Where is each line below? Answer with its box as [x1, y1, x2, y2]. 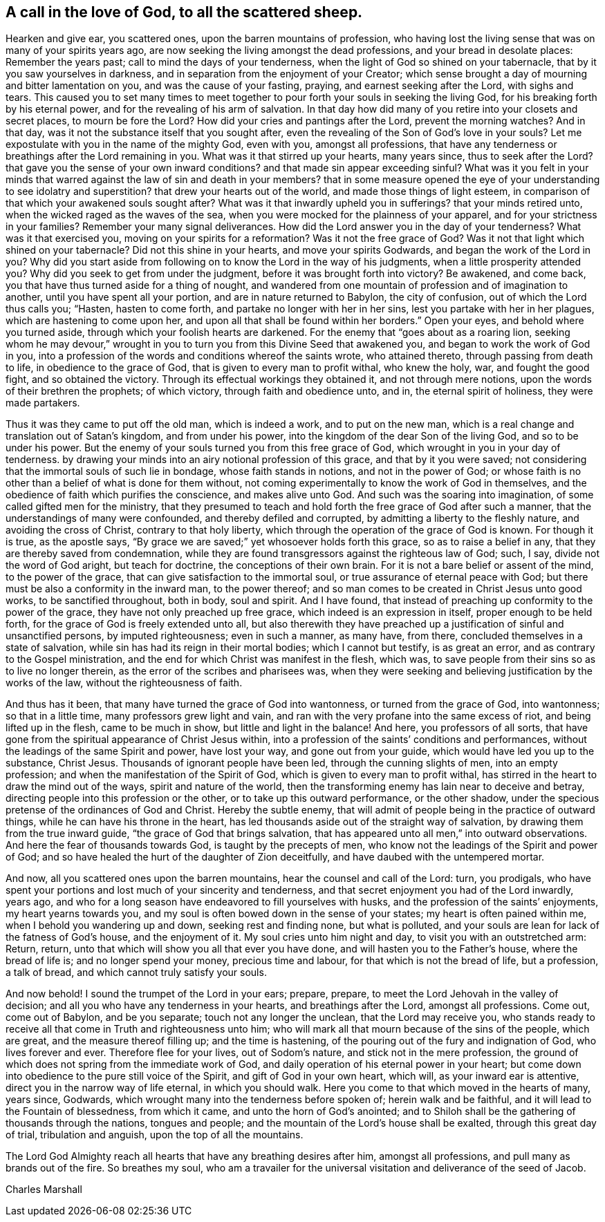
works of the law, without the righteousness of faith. [6, 677, 243, 689]
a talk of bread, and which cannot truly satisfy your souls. [6, 966, 267, 979]
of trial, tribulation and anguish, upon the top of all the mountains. [6, 1129, 304, 1141]
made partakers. [6, 397, 80, 409]
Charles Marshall [6, 1183, 82, 1196]
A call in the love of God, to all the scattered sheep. [6, 3, 363, 21]
